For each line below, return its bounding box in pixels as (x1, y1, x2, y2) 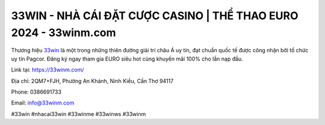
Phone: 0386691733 (11, 88, 61, 96)
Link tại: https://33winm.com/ (11, 66, 84, 73)
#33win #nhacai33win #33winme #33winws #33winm (11, 110, 146, 117)
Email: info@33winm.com (11, 99, 75, 106)
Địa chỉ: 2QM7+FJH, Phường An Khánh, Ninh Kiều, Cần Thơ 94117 (11, 77, 174, 84)
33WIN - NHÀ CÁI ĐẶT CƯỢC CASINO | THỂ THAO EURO (11, 9, 299, 22)
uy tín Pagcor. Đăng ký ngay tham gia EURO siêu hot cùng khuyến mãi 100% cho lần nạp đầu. (11, 55, 243, 62)
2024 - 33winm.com (11, 26, 117, 39)
